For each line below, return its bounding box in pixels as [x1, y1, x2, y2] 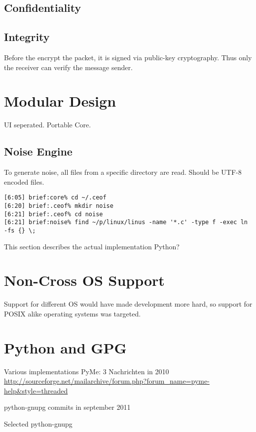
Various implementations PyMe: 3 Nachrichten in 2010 [4, 366, 169, 376]
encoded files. [4, 176, 44, 187]
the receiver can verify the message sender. [4, 62, 133, 72]
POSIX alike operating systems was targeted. [4, 308, 141, 318]
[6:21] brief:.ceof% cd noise [4, 210, 103, 218]
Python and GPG [4, 337, 127, 357]
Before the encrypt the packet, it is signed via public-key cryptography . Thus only [4, 52, 252, 62]
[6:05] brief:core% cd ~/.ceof [4, 194, 107, 201]
